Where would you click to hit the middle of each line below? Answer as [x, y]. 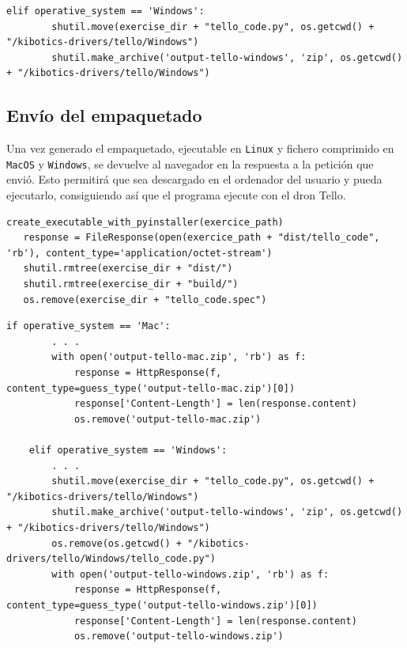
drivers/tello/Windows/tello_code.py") [111, 559]
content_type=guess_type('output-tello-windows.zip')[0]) [162, 605]
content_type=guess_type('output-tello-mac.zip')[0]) [151, 388]
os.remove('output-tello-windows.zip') [179, 637]
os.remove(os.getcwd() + [117, 543]
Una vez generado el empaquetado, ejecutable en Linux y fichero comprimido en [200, 148]
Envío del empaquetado [104, 115]
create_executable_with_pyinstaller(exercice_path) [145, 222]
